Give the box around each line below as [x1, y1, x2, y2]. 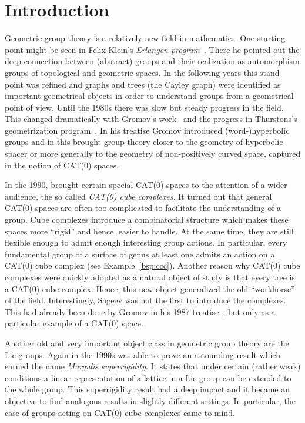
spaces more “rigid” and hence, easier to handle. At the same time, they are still [5, 224, 294, 237]
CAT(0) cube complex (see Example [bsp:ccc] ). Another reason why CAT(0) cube [5, 259, 300, 272]
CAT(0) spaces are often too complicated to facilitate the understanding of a [5, 201, 281, 214]
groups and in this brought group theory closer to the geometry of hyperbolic [5, 136, 283, 148]
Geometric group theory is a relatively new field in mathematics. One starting [5, 32, 286, 44]
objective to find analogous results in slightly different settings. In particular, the [5, 394, 296, 407]
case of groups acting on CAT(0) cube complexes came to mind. [5, 406, 235, 418]
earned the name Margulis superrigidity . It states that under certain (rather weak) [5, 360, 301, 372]
